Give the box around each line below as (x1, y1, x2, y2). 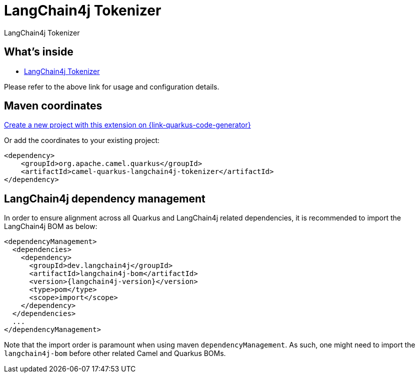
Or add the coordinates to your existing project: (4, 136, 160, 145)
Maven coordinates (4, 99, 102, 112)
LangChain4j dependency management (4, 192, 205, 205)
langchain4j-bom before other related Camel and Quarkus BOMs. (4, 349, 226, 358)
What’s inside (4, 45, 73, 58)
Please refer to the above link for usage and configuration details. (4, 82, 219, 91)
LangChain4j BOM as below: (4, 222, 97, 231)
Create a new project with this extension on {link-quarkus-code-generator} (4, 120, 251, 129)
